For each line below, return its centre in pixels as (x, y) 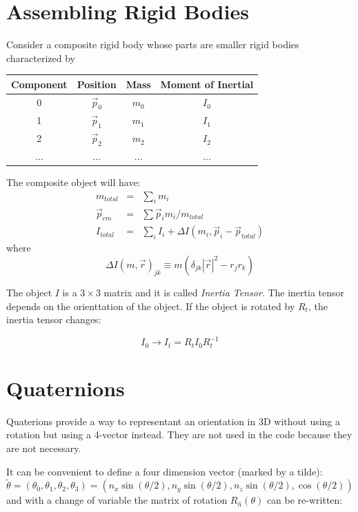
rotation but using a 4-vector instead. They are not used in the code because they (179, 434)
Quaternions (66, 388)
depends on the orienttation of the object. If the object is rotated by (151, 306)
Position (97, 84)
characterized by (41, 58)
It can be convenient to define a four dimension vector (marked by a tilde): (165, 471)
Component (39, 84)
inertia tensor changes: (54, 319)
